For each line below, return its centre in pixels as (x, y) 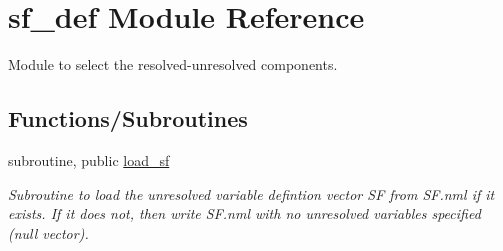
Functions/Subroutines (128, 118)
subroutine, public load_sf (89, 159)
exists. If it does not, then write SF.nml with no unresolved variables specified (244, 213)
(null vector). (48, 232)
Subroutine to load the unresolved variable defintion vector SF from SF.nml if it (251, 193)
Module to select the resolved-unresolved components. (173, 64)
